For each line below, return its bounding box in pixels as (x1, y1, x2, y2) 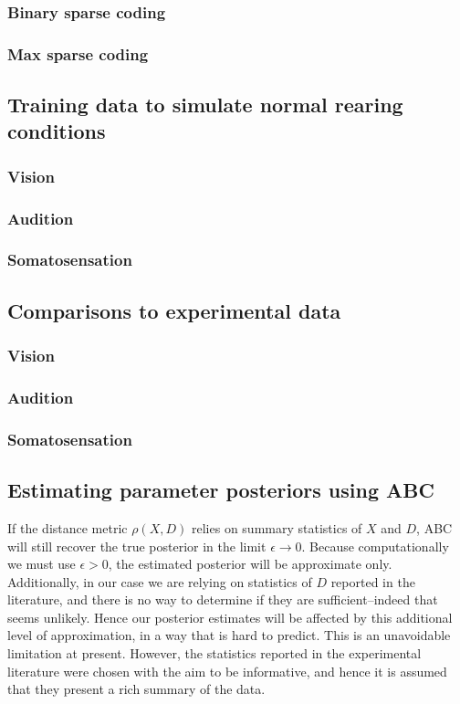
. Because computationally (301, 536, 449, 555)
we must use (7, 554, 76, 573)
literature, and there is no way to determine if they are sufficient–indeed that (7, 590, 438, 609)
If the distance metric (7, 518, 128, 537)
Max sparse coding (7, 42, 149, 65)
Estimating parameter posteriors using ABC (7, 476, 434, 504)
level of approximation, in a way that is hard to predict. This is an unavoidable (7, 625, 451, 645)
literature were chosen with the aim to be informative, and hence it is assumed (7, 661, 447, 680)
